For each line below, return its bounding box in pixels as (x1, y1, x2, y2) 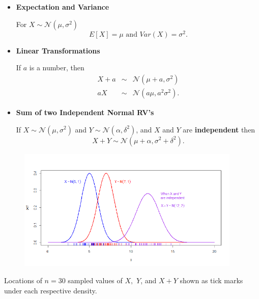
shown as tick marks (180, 275, 243, 286)
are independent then (183, 124, 255, 134)
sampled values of (68, 275, 123, 286)
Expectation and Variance (16, 2, 109, 12)
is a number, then (29, 62, 84, 73)
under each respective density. (4, 285, 97, 295)
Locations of (4, 275, 42, 286)
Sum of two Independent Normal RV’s (16, 106, 154, 117)
